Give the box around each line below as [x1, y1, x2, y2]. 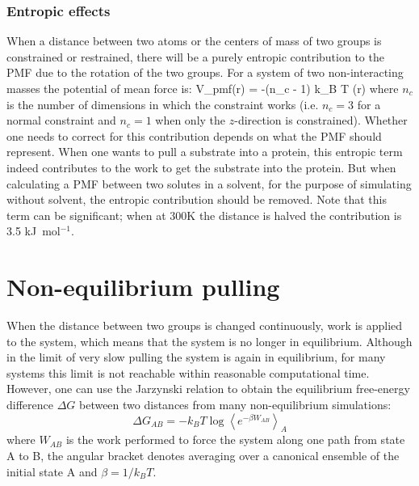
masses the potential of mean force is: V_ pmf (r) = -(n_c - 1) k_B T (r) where [6, 80, 399, 96]
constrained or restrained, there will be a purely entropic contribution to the [6, 48, 384, 65]
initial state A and [6, 463, 98, 480]
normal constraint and [6, 112, 116, 129]
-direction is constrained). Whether [234, 112, 408, 129]
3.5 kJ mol [6, 222, 61, 239]
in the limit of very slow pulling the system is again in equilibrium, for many [6, 349, 386, 366]
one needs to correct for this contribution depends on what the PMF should [6, 127, 382, 144]
